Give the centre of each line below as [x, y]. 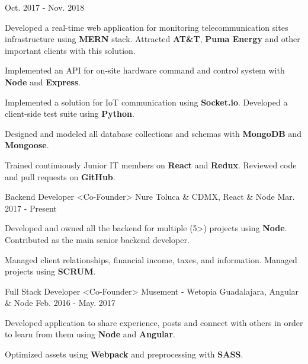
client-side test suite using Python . [70, 114]
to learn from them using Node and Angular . [90, 334]
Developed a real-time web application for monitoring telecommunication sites [147, 27]
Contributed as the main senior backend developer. [97, 239]
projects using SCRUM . [50, 271]
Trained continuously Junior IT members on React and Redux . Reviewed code [151, 165]
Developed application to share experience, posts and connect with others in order [154, 322]
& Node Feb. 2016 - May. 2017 [60, 303]
